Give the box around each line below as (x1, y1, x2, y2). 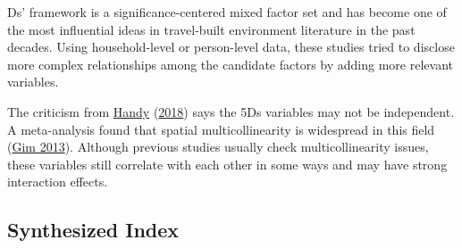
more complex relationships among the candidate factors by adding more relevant (7, 54, 453, 73)
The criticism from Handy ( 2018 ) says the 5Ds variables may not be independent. (7, 102, 455, 120)
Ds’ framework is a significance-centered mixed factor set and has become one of (7, 3, 447, 21)
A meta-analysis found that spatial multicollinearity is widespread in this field (7, 120, 435, 138)
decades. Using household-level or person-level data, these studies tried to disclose (7, 37, 455, 56)
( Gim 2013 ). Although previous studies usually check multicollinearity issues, (7, 137, 429, 156)
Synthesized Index (7, 216, 180, 244)
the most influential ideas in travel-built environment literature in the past (7, 20, 416, 38)
